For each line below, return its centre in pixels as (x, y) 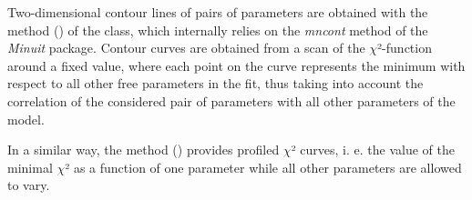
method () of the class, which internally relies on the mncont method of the (218, 30)
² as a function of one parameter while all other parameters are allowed (263, 167)
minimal (30, 167)
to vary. (29, 185)
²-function (405, 48)
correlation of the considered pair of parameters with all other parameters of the (231, 100)
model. (26, 119)
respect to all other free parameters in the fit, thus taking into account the (215, 83)
